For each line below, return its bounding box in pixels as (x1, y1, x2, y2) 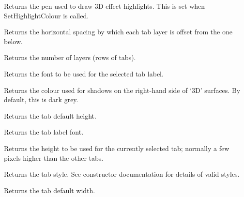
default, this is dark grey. (4, 94, 78, 105)
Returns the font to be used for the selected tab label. (4, 68, 164, 78)
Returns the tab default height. (4, 110, 96, 121)
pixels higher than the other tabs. (4, 152, 104, 163)
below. (4, 36, 23, 46)
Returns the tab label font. (4, 127, 84, 137)
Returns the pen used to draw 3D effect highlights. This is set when (4, 1, 205, 11)
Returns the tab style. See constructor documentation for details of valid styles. (4, 169, 240, 179)
